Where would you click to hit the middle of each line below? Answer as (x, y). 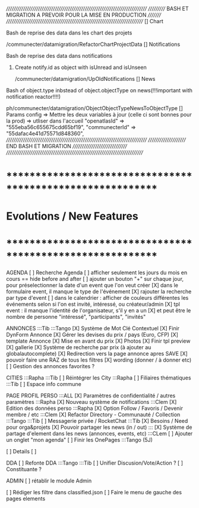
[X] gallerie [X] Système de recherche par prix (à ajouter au (79, 347)
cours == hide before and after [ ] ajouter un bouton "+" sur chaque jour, (95, 279)
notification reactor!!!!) (34, 97)
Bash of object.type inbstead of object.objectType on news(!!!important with (99, 90)
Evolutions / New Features (72, 216)
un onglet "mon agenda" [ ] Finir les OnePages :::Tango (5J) (80, 440)
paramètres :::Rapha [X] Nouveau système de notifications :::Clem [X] (91, 402)
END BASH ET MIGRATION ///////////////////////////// (67, 146)
